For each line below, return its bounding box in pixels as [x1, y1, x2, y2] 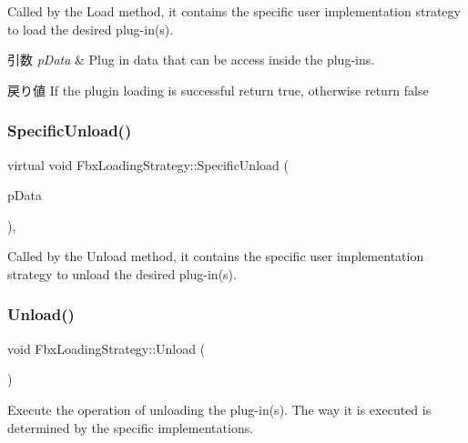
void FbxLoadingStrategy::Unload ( [7, 338, 206, 357]
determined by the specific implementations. [7, 418, 254, 437]
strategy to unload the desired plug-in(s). [7, 264, 237, 283]
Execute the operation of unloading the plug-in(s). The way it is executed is [7, 399, 432, 418]
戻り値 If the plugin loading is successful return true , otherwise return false [7, 80, 429, 99]
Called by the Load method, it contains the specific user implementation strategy [7, 2, 461, 20]
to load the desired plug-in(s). [7, 19, 174, 38]
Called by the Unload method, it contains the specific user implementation [7, 247, 424, 266]
